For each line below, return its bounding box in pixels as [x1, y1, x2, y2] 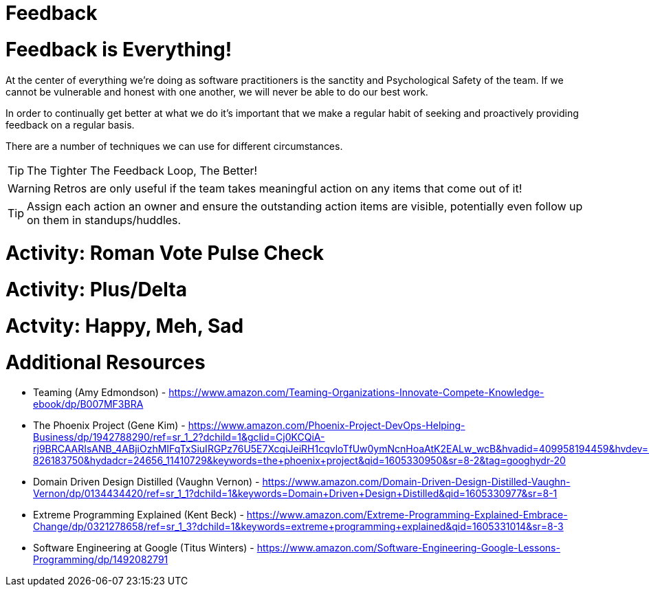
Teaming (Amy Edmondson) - [33, 386, 166, 399]
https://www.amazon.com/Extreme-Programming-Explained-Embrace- [246, 509, 568, 521]
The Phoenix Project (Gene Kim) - [33, 419, 186, 432]
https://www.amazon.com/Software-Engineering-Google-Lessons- [256, 542, 560, 554]
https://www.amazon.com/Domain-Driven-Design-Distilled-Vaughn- [262, 476, 571, 488]
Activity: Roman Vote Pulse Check [5, 241, 324, 265]
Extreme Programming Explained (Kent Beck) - [33, 509, 244, 521]
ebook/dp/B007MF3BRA [33, 398, 144, 410]
